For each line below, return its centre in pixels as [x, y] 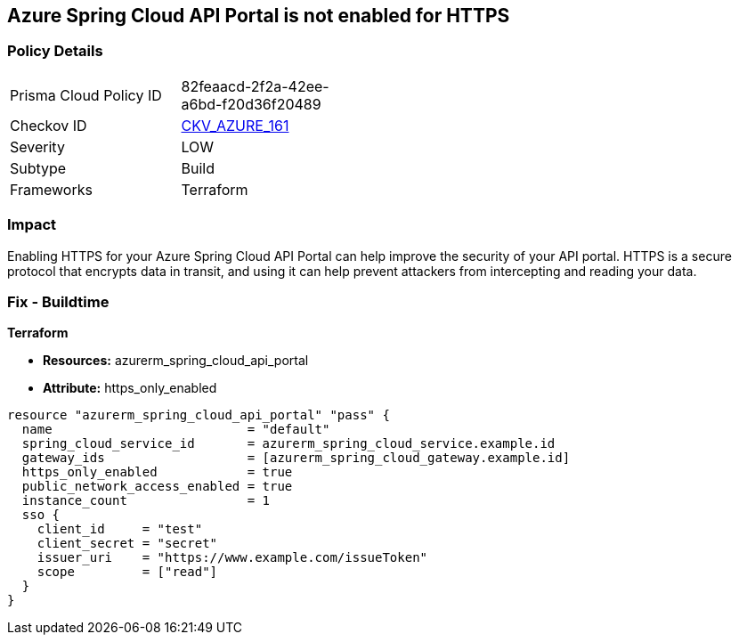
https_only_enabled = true [157, 472]
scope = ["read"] [127, 572]
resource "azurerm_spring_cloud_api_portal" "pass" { [199, 415]
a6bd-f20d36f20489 [251, 104]
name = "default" [176, 430]
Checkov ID [49, 125]
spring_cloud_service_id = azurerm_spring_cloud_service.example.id [288, 444]
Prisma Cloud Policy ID [86, 95]
